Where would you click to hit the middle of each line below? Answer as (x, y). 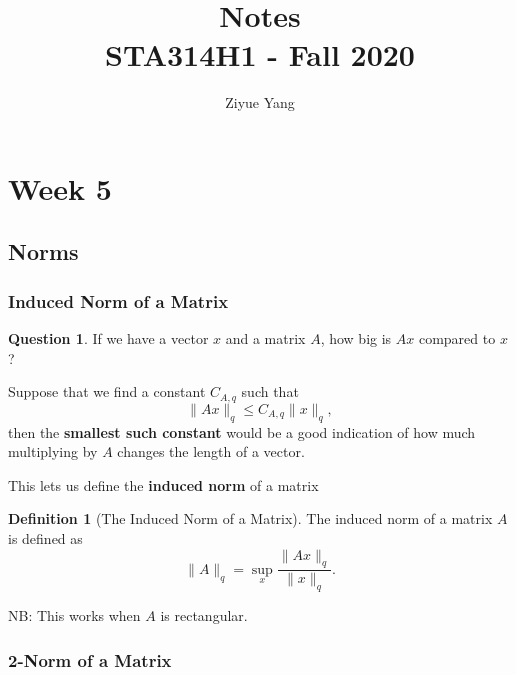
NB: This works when (74, 615)
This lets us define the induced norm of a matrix (163, 484)
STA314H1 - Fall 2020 (260, 54)
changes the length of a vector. (211, 451)
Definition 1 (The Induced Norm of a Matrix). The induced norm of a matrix (250, 518)
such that (270, 391)
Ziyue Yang (260, 102)
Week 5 (60, 187)
